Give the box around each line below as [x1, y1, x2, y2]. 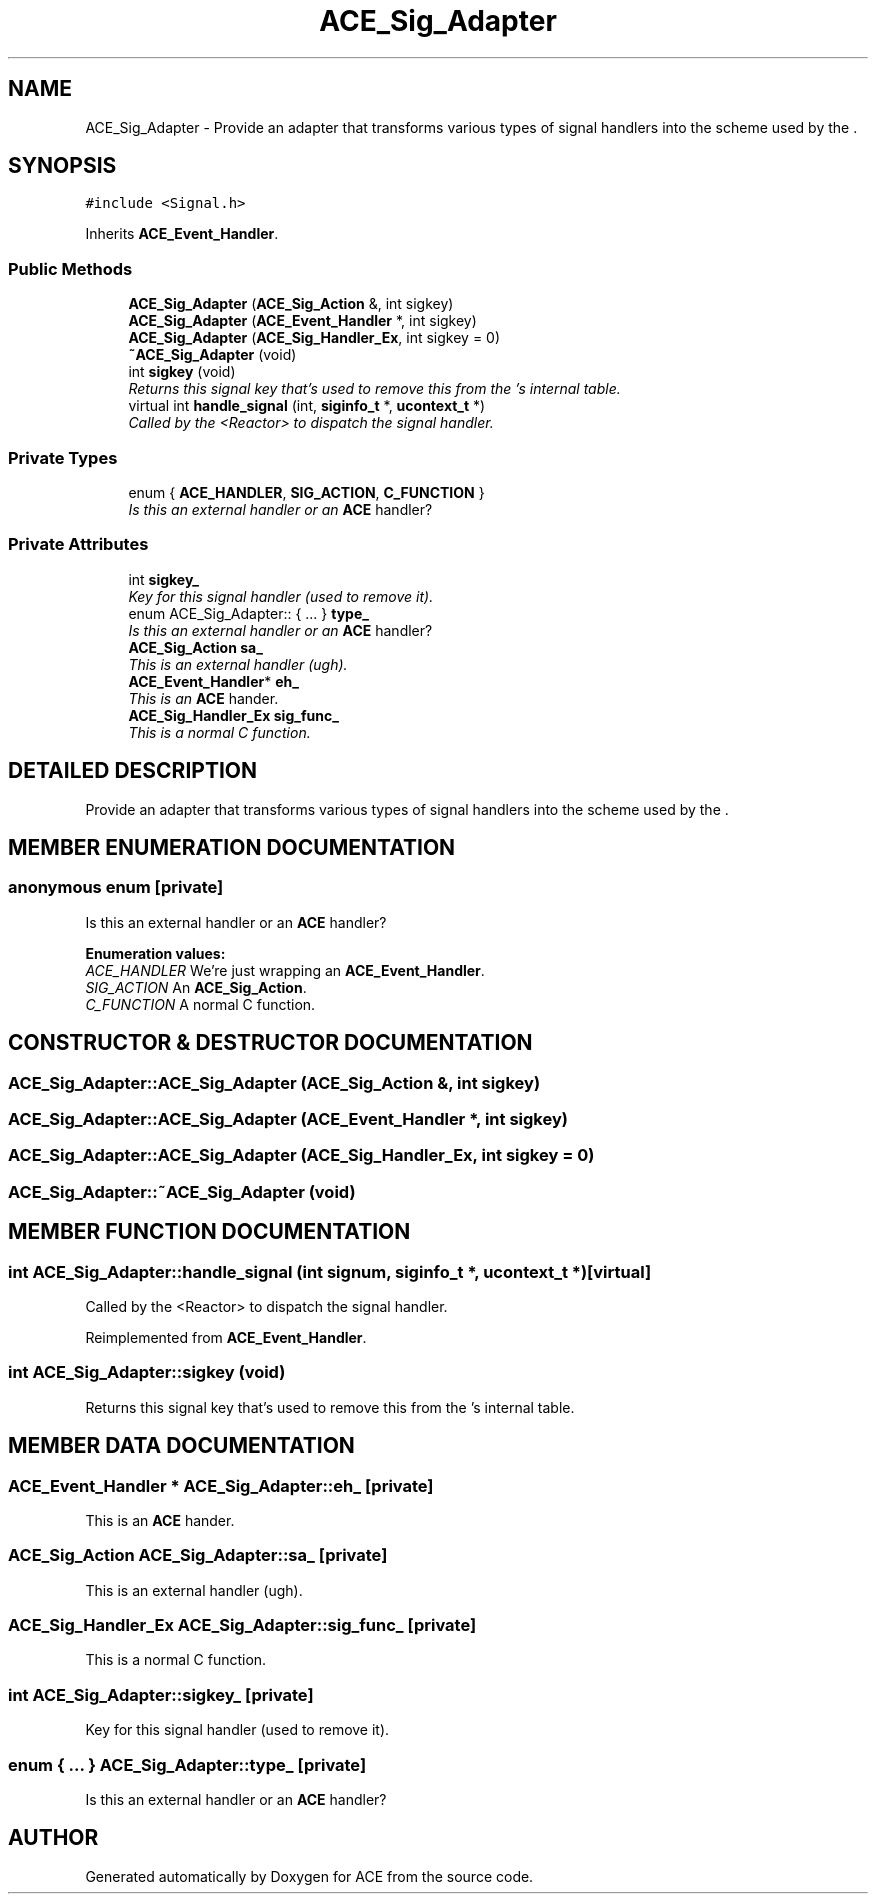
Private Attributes [8, 534, 149, 555]
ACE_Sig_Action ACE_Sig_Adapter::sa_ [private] [8, 1545, 388, 1566]
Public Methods [8, 258, 133, 279]
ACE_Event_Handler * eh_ [128, 672, 299, 690]
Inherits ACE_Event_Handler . [85, 225, 279, 243]
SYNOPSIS [8, 153, 117, 179]
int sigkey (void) [128, 363, 236, 381]
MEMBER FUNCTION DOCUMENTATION [8, 1219, 411, 1245]
